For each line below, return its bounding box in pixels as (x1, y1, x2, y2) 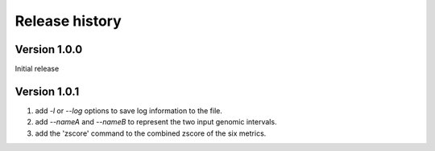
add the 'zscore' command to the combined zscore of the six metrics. (35, 129, 267, 138)
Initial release (14, 64, 60, 74)
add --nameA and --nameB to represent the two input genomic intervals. (35, 117, 277, 127)
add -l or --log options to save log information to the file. (35, 105, 223, 116)
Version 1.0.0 (14, 43, 83, 56)
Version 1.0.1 (14, 84, 80, 98)
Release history (14, 12, 122, 30)
